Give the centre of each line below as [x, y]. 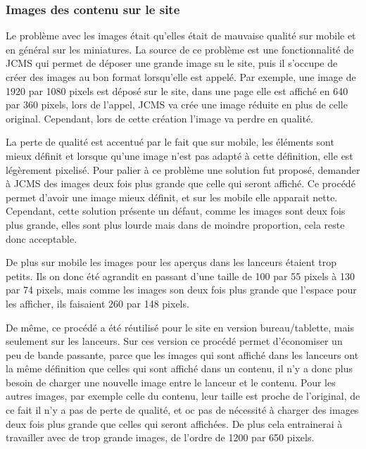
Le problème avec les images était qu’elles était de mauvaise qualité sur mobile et [181, 36]
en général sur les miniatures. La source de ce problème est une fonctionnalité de [180, 49]
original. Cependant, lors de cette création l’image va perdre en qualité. [159, 118]
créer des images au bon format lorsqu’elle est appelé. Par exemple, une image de [181, 77]
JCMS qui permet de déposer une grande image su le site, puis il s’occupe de [172, 63]
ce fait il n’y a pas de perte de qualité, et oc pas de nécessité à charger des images [182, 410]
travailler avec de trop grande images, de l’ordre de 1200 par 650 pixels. [160, 437]
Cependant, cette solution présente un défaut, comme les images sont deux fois [176, 211]
